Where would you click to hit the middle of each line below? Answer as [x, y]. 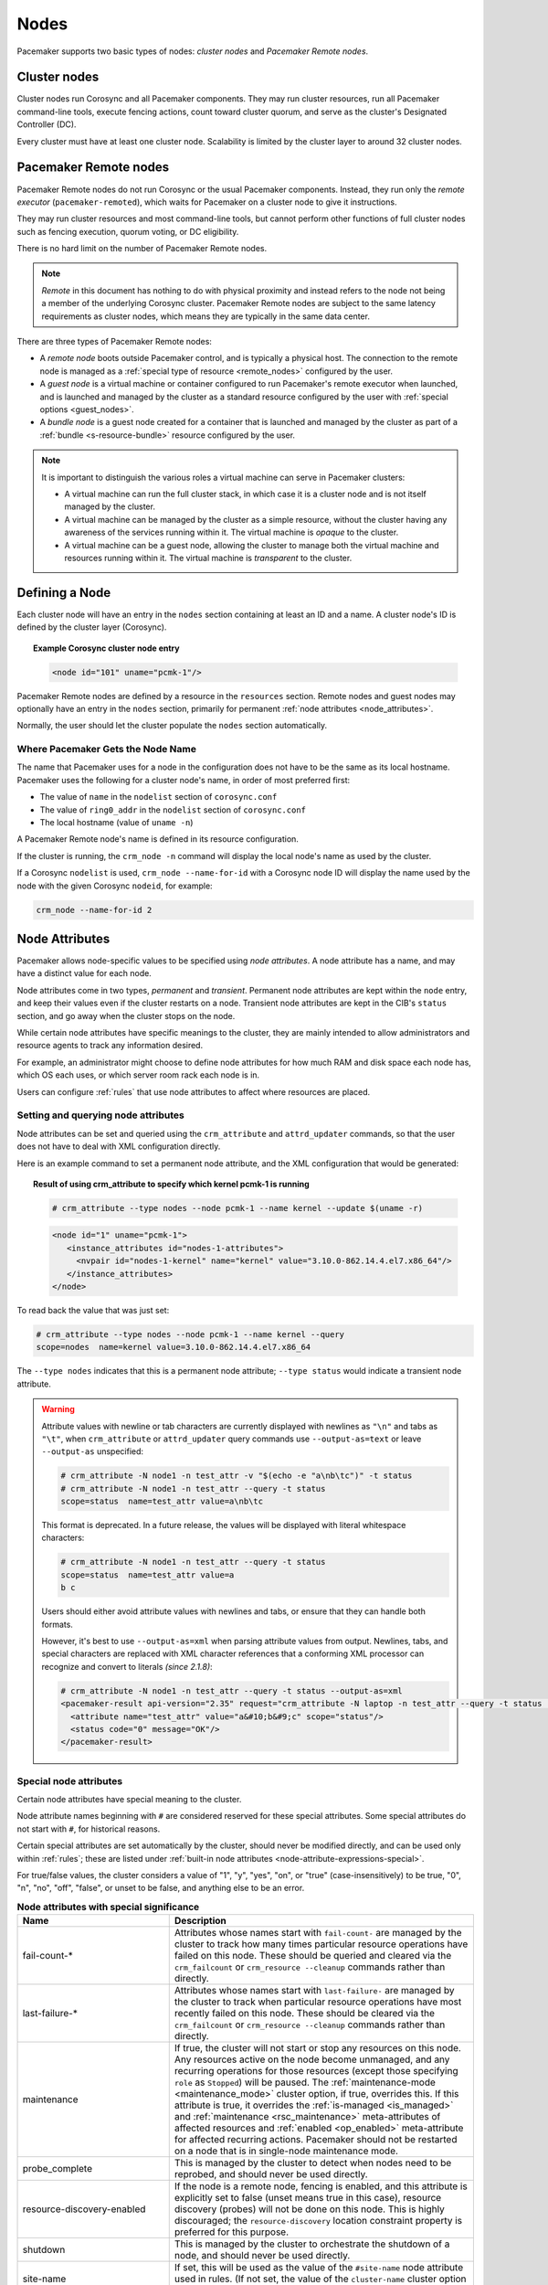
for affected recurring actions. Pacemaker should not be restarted [316, 2140]
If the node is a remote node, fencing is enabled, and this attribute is [321, 2186]
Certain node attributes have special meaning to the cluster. [129, 1800]
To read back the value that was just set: [93, 1311]
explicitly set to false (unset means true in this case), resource [308, 2198]
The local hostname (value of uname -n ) [116, 823]
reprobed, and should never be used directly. [271, 2174]
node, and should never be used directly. [262, 2256]
